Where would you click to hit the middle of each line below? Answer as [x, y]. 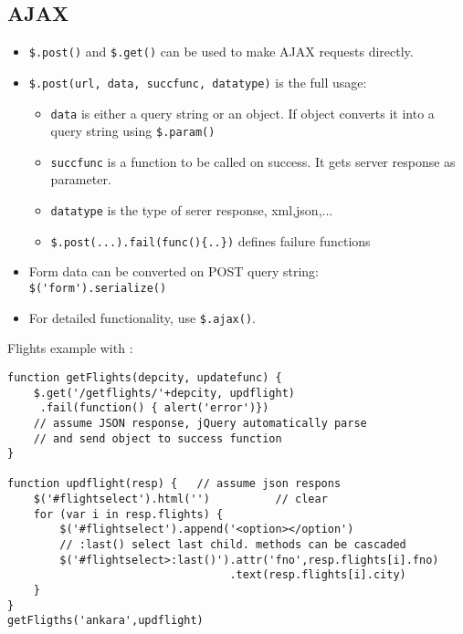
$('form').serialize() [98, 288]
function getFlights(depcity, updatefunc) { [145, 377]
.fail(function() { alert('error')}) [154, 408]
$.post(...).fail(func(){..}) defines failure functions [210, 240]
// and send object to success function [158, 438]
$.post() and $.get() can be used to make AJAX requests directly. [221, 52]
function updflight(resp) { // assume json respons [174, 484]
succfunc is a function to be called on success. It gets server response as [253, 161]
